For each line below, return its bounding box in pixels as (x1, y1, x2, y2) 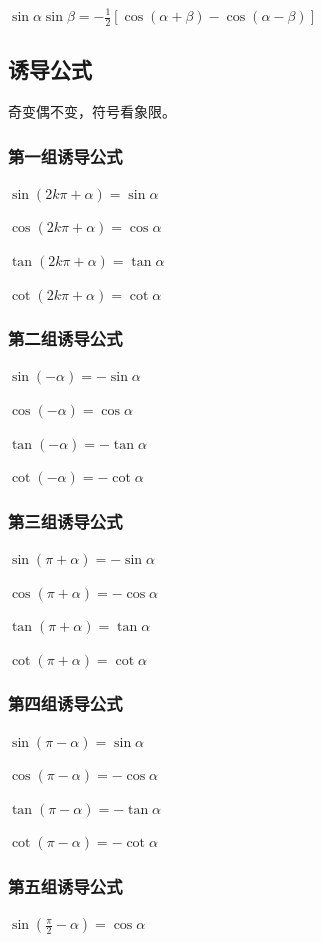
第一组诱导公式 (8, 143, 123, 168)
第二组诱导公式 (8, 326, 123, 351)
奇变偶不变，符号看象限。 (8, 101, 176, 122)
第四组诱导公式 (8, 691, 123, 716)
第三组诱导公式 (8, 508, 123, 533)
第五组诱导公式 (8, 873, 123, 898)
